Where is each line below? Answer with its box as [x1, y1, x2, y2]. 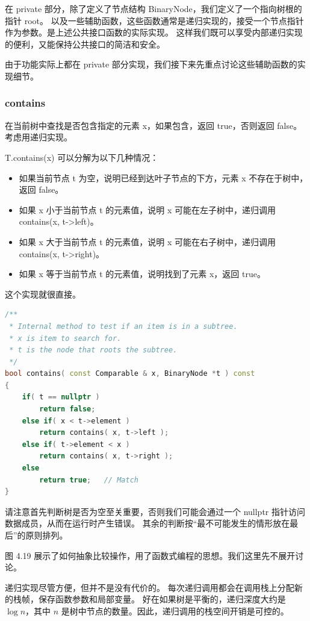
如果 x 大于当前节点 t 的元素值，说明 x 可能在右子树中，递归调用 [19, 235, 276, 248]
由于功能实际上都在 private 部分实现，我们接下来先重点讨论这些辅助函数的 [5, 58, 297, 70]
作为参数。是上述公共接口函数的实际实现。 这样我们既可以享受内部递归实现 [5, 26, 303, 39]
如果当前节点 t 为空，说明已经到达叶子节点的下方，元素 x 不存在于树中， [19, 171, 308, 184]
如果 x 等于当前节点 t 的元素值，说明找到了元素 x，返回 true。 [19, 267, 265, 280]
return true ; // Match [39, 475, 138, 484]
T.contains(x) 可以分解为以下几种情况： [5, 151, 159, 163]
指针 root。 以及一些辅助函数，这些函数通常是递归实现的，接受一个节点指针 [5, 14, 304, 27]
